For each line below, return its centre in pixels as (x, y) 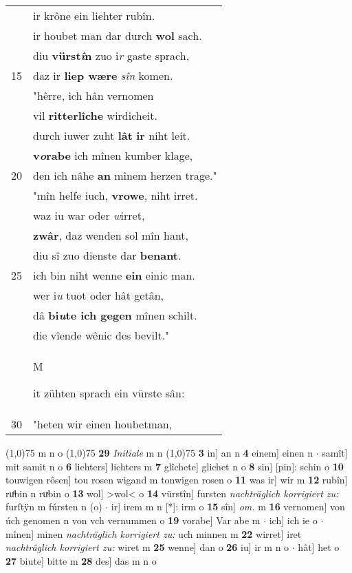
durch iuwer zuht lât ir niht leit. (112, 135)
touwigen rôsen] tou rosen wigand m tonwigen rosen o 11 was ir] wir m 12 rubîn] (177, 480)
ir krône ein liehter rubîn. (94, 15)
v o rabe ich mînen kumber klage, (113, 155)
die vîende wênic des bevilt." (101, 335)
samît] (335, 452)
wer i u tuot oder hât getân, (99, 295)
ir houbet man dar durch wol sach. (118, 35)
